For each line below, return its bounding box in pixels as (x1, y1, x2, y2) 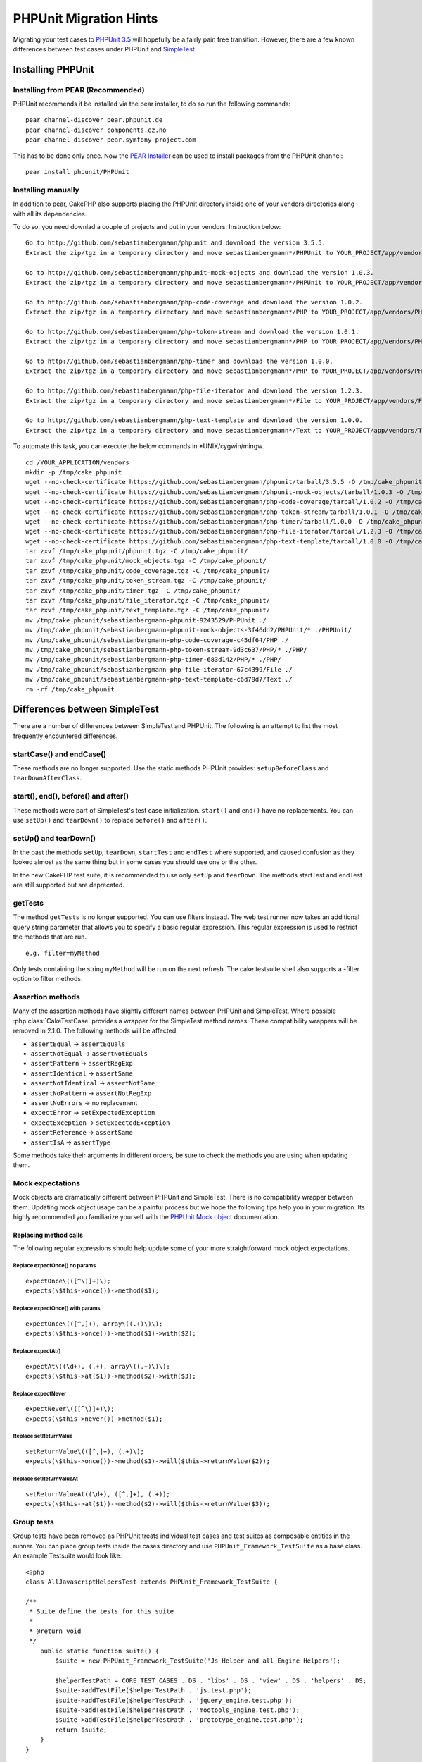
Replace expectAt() (13, 1347, 61, 1355)
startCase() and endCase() (13, 749, 107, 759)
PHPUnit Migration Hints (13, 11, 158, 26)
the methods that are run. (13, 932, 87, 941)
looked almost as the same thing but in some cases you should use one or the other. (13, 858, 257, 866)
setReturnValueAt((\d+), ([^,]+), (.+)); (25, 1490, 170, 1498)
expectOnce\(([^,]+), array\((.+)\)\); (25, 1319, 163, 1328)
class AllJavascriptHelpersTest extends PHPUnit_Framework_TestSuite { (25, 1577, 278, 1586)
